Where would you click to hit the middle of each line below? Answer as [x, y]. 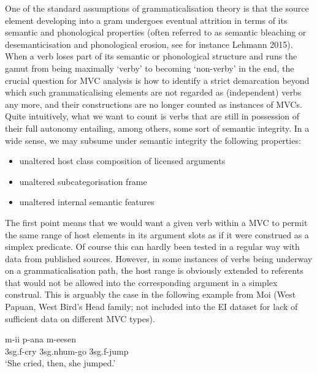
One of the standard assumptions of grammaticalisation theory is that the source [157, 8]
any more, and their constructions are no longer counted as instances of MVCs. [154, 104]
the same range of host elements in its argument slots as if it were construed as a [157, 234]
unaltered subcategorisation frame [83, 181]
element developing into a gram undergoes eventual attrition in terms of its [146, 20]
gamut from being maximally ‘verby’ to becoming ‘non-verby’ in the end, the [150, 68]
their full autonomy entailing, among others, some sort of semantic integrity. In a [157, 128]
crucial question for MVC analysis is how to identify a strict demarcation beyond [157, 80]
